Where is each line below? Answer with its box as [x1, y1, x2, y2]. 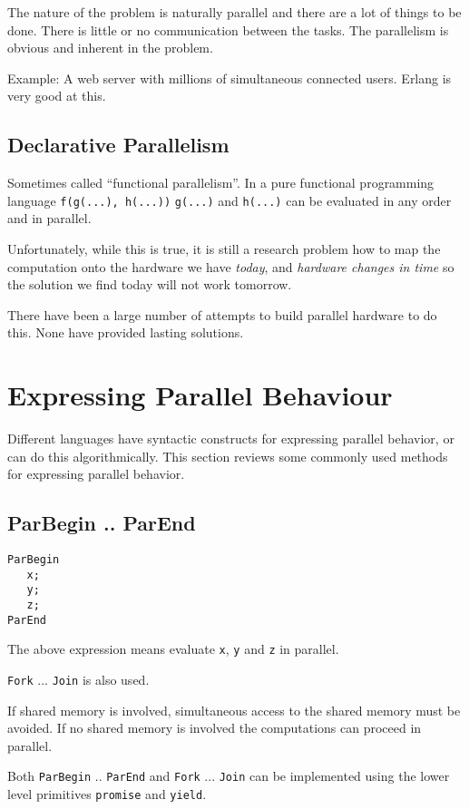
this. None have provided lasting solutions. [7, 323, 244, 342]
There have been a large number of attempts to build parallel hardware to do [7, 305, 437, 324]
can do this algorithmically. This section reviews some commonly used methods [7, 446, 448, 465]
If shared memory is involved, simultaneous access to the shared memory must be [7, 700, 461, 719]
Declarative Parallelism [7, 131, 230, 159]
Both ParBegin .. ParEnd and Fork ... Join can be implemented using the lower [7, 766, 450, 785]
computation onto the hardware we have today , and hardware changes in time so [7, 257, 454, 276]
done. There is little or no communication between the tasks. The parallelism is [7, 20, 449, 39]
